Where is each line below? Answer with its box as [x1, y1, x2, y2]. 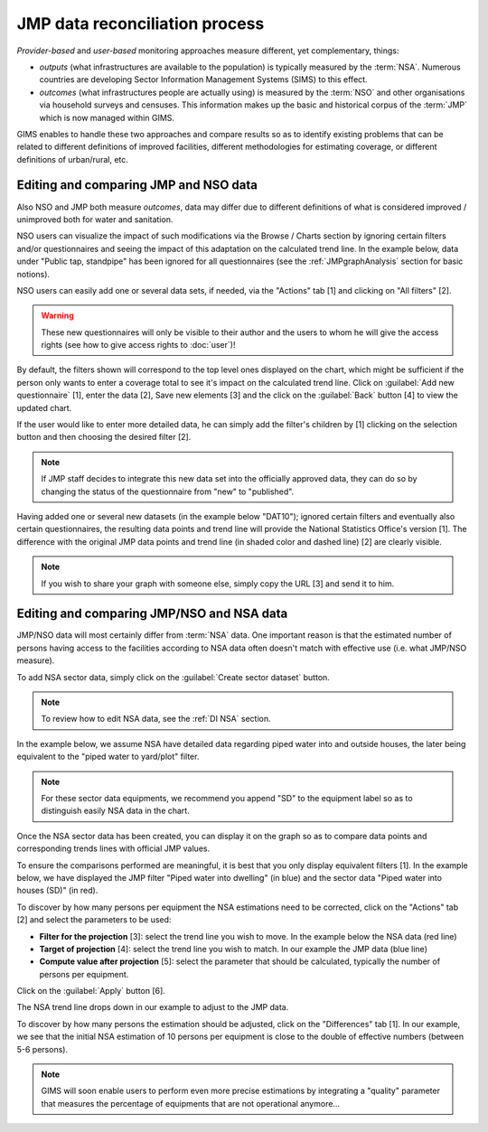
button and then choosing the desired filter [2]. [16, 432, 192, 443]
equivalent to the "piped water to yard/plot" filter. [16, 751, 200, 762]
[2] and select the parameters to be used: [16, 914, 172, 925]
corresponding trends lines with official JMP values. [16, 843, 211, 854]
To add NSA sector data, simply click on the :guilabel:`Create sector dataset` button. [16, 671, 330, 682]
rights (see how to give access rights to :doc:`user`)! [41, 340, 236, 351]
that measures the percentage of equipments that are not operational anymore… [41, 1098, 341, 1109]
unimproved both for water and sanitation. [16, 213, 174, 225]
